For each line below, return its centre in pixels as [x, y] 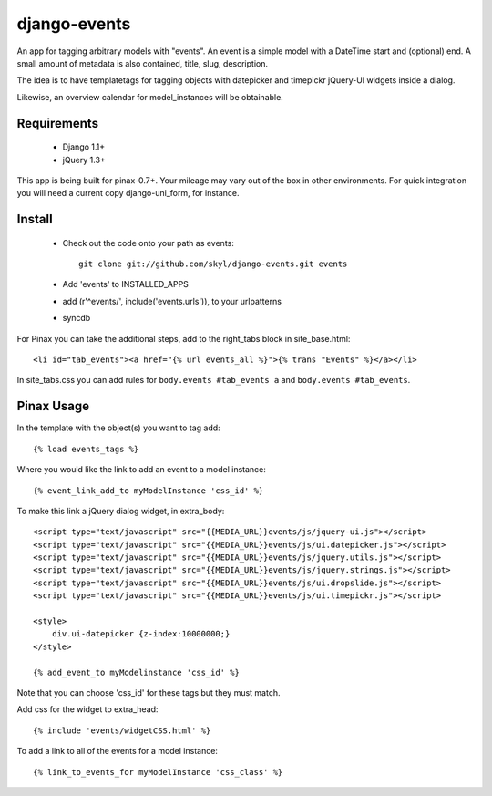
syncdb [77, 318]
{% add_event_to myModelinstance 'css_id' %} [137, 672]
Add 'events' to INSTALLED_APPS [125, 284]
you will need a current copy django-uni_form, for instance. [128, 193]
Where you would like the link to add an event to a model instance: [141, 470]
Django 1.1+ [84, 147]
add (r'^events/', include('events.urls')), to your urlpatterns [172, 301]
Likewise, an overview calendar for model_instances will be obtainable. [150, 97]
